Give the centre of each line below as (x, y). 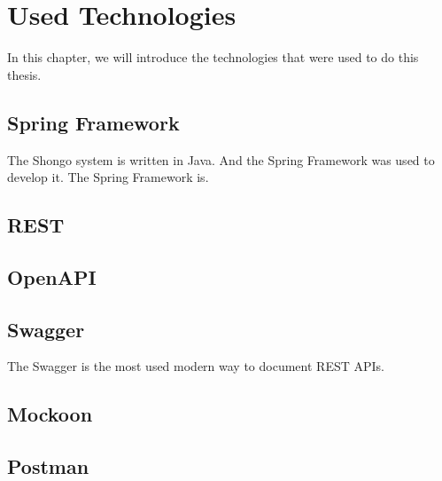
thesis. (24, 74)
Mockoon (50, 414)
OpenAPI (52, 276)
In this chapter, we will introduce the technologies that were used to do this (213, 57)
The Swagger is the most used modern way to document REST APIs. (196, 366)
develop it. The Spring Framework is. (108, 177)
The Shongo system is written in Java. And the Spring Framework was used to (221, 159)
